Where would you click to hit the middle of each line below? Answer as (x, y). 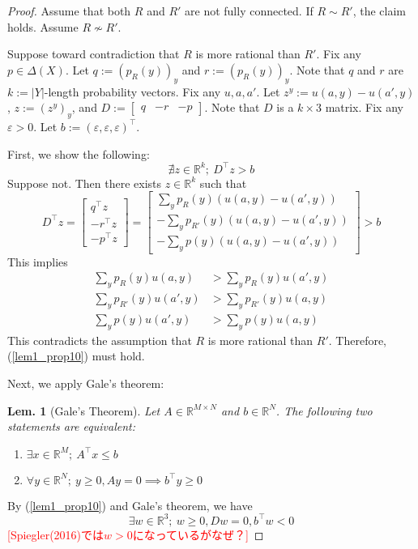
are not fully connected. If (249, 11)
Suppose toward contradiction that (94, 54)
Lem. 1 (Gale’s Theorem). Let (84, 410)
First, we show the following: (79, 153)
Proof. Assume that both (69, 11)
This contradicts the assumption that (100, 340)
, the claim (379, 11)
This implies (38, 261)
